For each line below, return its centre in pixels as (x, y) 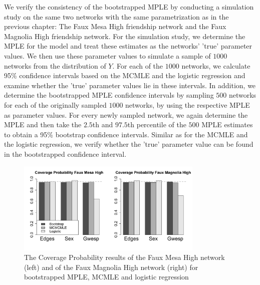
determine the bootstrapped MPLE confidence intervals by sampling (109, 95)
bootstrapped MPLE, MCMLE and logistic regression (106, 277)
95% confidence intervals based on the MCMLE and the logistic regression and (125, 75)
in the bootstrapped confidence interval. (65, 154)
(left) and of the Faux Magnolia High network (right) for (111, 267)
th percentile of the (157, 124)
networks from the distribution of (55, 65)
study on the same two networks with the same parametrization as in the (116, 16)
